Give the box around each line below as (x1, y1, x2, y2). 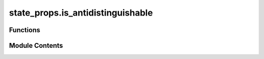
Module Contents (9, 41, 63, 50)
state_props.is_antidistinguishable (9, 7, 153, 18)
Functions (9, 26, 41, 34)
